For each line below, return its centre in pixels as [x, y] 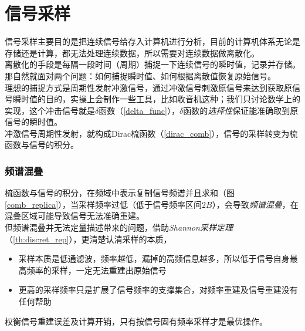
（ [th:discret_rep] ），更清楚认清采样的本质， [88, 239]
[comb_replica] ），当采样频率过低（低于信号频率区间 [104, 204]
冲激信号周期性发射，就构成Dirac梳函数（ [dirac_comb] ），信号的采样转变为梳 [151, 133]
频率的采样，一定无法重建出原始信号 [96, 270]
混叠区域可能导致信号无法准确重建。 [74, 216]
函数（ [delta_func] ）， [139, 110]
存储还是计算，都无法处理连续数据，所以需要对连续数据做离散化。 [132, 53]
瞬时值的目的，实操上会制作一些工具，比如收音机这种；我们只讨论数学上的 [156, 99]
